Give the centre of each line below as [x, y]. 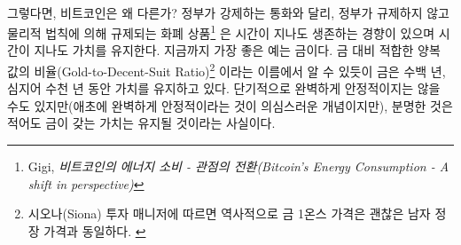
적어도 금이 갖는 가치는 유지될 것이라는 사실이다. [141, 123]
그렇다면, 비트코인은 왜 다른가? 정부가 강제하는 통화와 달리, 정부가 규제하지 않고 [228, 12]
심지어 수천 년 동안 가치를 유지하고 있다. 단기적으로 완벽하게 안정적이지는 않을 [224, 88]
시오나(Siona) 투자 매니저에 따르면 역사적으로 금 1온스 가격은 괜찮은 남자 [229, 213]
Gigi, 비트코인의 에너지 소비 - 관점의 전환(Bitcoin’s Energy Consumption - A [238, 166]
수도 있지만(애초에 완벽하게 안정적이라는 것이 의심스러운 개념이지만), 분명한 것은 [230, 105]
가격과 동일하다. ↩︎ [95, 230]
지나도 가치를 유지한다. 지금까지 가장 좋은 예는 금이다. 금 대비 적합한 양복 [237, 50]
